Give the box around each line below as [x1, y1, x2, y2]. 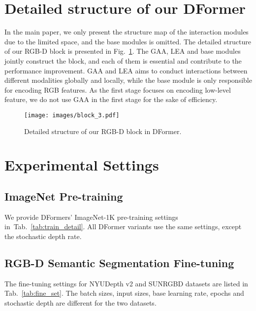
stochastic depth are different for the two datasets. [4, 297, 157, 308]
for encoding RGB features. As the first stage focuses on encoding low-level [4, 84, 231, 95]
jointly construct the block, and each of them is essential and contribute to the [4, 55, 242, 66]
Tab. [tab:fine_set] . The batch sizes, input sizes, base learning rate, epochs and [4, 288, 244, 298]
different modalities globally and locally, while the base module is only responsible [4, 75, 252, 85]
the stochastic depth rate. [4, 231, 82, 241]
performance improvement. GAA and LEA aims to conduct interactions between [4, 65, 248, 75]
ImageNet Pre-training [4, 188, 123, 204]
